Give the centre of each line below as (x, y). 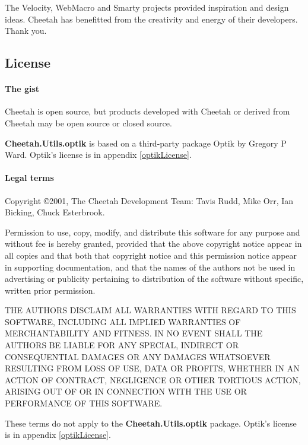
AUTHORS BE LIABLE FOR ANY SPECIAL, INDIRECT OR (122, 345)
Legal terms (29, 178)
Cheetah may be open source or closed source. (88, 123)
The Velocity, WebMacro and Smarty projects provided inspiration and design (147, 7)
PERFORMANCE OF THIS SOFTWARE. (84, 403)
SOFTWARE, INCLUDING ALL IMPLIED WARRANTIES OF (123, 321)
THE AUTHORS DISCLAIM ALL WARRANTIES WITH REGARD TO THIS (150, 310)
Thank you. (26, 31)
